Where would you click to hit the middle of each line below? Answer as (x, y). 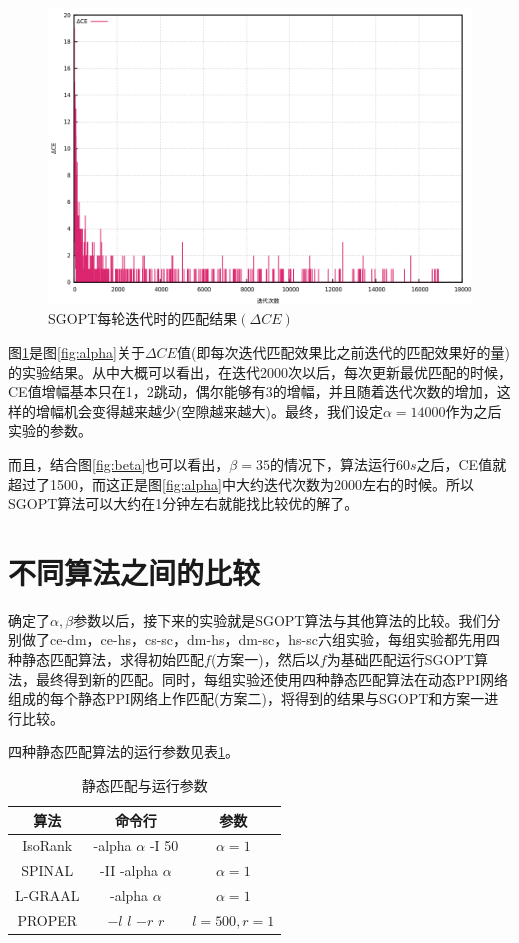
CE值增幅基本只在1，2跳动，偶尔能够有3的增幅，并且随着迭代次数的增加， (252, 391)
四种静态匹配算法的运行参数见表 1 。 (123, 751)
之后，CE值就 (461, 463)
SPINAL (47, 870)
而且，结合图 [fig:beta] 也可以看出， (119, 463)
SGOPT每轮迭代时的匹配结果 (143, 318)
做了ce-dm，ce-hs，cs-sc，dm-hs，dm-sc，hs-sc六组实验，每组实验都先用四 (260, 639)
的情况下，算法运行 (332, 463)
